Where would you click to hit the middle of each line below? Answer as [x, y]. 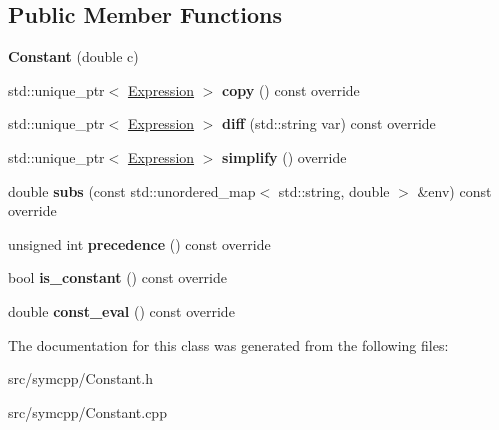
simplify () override [284, 156]
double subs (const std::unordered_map [132, 190]
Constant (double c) [73, 56]
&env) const [454, 190]
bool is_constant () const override [118, 277]
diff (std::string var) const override [329, 123]
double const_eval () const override [121, 310]
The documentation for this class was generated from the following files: [228, 344]
